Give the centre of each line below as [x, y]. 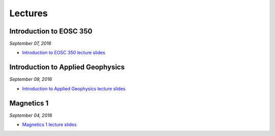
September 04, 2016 [31, 115]
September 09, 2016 [31, 79]
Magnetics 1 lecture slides [49, 125]
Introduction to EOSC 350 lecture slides [64, 53]
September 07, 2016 [30, 44]
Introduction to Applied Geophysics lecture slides [74, 88]
